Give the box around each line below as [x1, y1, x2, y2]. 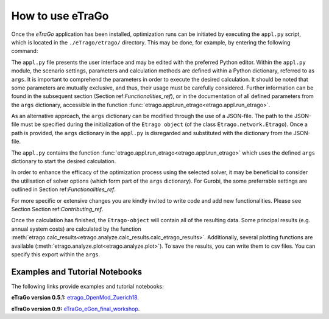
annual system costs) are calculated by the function [11, 225, 141, 233]
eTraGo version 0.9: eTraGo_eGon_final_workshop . [11, 305, 140, 312]
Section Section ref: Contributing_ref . [11, 205, 104, 212]
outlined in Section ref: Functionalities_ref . [11, 186, 116, 193]
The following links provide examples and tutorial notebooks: [11, 282, 164, 290]
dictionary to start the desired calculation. [11, 158, 116, 165]
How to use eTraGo [11, 9, 109, 23]
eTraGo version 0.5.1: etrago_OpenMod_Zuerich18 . [11, 294, 140, 301]
